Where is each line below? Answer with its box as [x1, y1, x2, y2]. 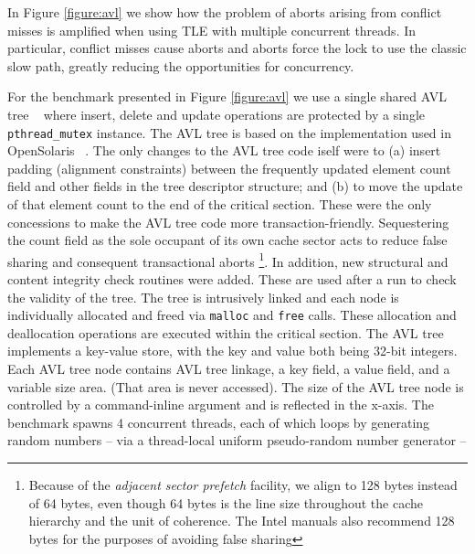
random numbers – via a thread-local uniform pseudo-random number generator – [7, 431, 467, 450]
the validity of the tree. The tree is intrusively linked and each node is [7, 287, 399, 306]
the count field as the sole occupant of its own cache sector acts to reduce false [7, 230, 448, 250]
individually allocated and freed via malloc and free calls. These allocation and [7, 305, 457, 325]
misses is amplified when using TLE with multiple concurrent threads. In [7, 20, 417, 39]
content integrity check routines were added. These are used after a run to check [7, 270, 457, 289]
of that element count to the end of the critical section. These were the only [7, 195, 432, 213]
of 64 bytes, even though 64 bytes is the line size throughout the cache [28, 493, 423, 512]
